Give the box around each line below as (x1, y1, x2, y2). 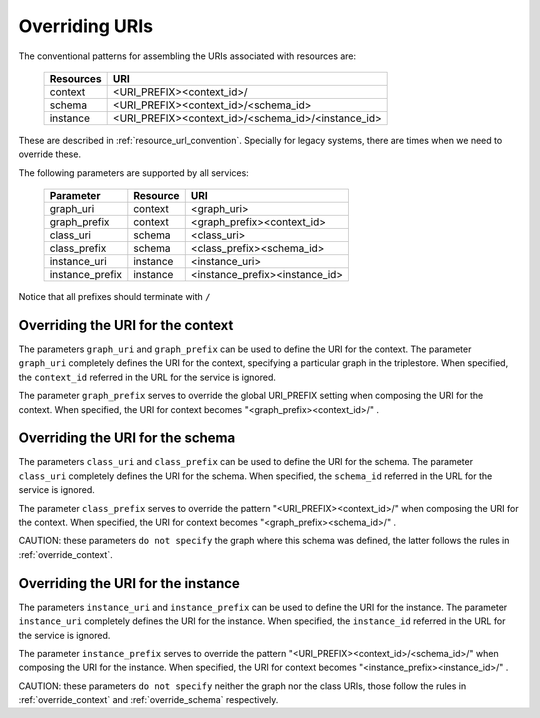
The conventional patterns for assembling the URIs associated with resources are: (18, 50, 357, 62)
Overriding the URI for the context (18, 316, 234, 334)
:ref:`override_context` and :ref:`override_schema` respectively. (18, 694, 279, 706)
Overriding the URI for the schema (18, 430, 236, 447)
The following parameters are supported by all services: (18, 166, 249, 179)
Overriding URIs (18, 15, 154, 37)
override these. (18, 148, 82, 160)
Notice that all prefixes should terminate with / (18, 291, 211, 303)
